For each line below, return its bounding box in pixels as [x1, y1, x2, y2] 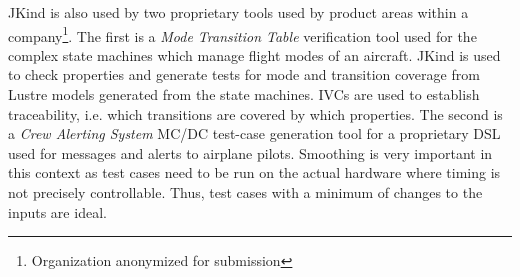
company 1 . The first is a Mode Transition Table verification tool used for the [8, 22, 477, 46]
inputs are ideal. [8, 201, 107, 222]
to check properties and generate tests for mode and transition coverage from [8, 64, 480, 85]
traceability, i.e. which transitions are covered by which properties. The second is [8, 103, 503, 124]
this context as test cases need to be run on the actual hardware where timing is [8, 162, 501, 183]
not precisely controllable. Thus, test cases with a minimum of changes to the [8, 182, 483, 202]
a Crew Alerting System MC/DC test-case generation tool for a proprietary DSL [8, 123, 501, 144]
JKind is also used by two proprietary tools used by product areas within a [8, 2, 469, 22]
